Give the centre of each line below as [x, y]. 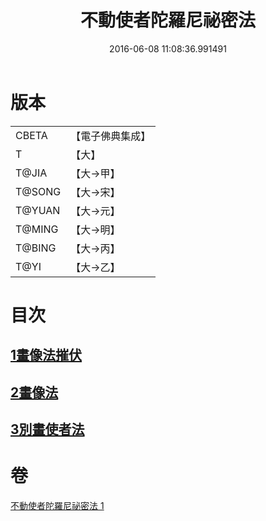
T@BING [36, 248]
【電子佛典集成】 [111, 136]
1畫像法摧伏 [46, 355]
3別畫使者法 [47, 429]
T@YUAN [38, 210]
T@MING [37, 229]
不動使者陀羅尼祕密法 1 [57, 505]
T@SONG [38, 191]
